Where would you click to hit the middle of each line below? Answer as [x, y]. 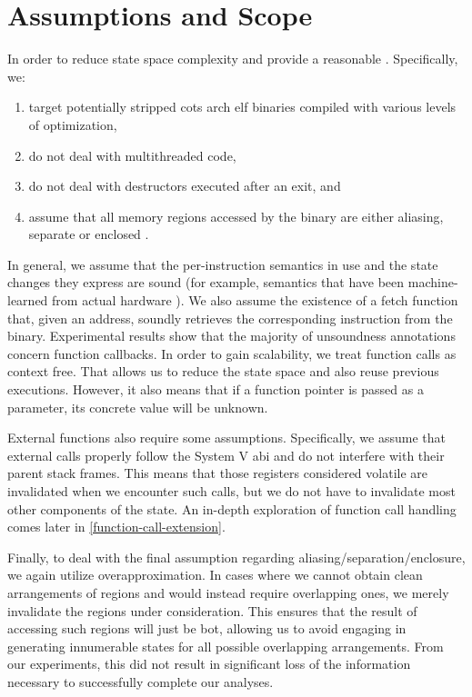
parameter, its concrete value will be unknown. [138, 407]
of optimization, [73, 124]
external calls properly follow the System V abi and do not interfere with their [226, 455]
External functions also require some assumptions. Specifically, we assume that [226, 438]
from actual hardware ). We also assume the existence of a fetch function [255, 300]
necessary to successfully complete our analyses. [141, 681]
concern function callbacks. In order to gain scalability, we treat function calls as [232, 353]
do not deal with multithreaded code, [132, 155]
